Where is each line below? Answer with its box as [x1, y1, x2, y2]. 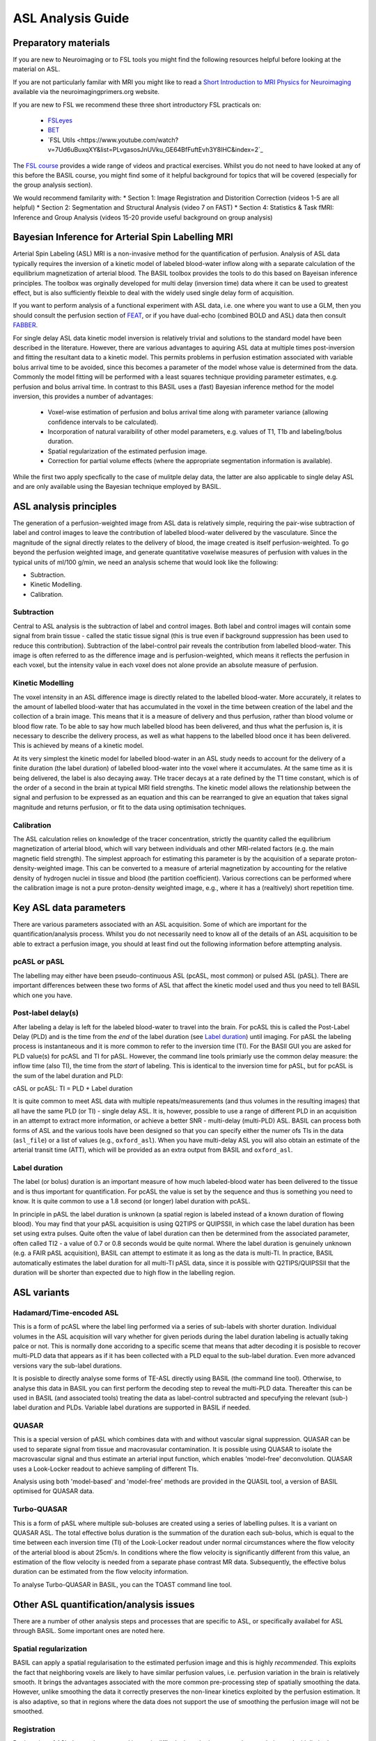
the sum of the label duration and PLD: [13, 1071, 123, 1079]
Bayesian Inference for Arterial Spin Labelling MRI [13, 231, 233, 243]
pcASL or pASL [13, 957, 65, 967]
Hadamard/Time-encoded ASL [13, 1308, 119, 1318]
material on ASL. [13, 65, 61, 73]
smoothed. [13, 1707, 45, 1716]
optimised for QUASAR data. [13, 1487, 95, 1495]
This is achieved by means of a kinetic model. [13, 742, 144, 750]
